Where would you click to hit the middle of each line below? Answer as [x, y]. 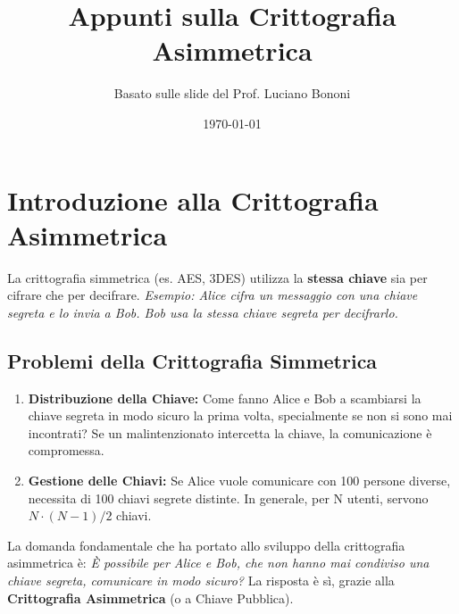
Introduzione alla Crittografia [193, 199]
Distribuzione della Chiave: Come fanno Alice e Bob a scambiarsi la [225, 398]
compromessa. [66, 450]
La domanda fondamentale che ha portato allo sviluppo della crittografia [206, 545]
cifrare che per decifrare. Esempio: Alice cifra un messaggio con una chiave [213, 295]
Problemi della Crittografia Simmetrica [192, 360]
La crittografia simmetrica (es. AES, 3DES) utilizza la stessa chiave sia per [217, 277]
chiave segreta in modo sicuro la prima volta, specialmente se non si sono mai [240, 415]
